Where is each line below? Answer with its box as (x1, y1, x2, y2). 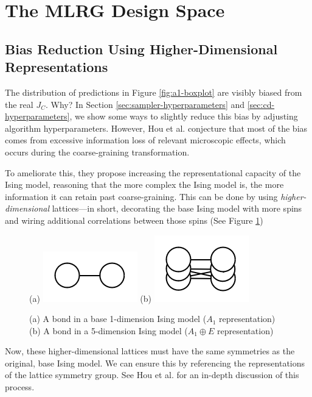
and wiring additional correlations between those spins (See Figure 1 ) (5, 213, 263, 226)
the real (5, 98, 33, 110)
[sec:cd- (247, 98, 275, 110)
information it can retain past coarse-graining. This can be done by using (5, 190, 278, 202)
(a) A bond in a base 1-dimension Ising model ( (29, 312, 207, 325)
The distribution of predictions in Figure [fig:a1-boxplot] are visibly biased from (5, 85, 302, 98)
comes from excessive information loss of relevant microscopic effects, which (5, 134, 286, 146)
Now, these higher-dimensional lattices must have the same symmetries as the (5, 345, 295, 357)
